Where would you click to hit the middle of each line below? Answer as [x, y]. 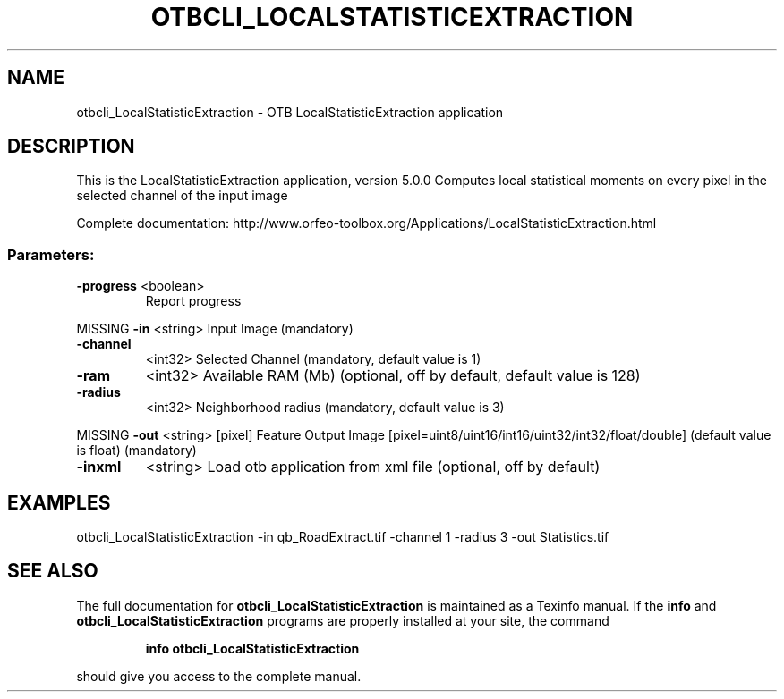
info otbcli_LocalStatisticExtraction [252, 648]
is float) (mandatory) [136, 451]
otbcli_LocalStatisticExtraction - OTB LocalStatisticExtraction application [290, 112]
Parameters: [51, 254]
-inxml [99, 467]
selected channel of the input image [182, 196]
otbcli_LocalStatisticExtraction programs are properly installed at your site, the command [343, 620]
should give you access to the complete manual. [219, 676]
